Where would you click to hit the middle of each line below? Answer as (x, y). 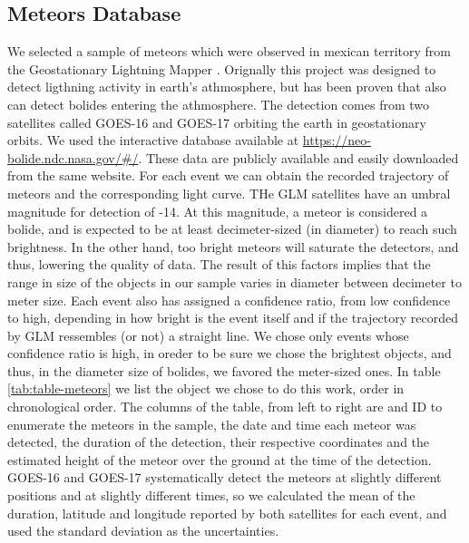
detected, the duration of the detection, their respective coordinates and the (219, 442)
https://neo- (337, 140)
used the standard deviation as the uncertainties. (143, 531)
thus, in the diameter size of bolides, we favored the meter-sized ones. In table (224, 370)
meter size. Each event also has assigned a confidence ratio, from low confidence (229, 300)
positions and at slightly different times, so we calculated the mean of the (211, 495)
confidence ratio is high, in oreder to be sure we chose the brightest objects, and (230, 353)
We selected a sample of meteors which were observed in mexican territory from (229, 51)
